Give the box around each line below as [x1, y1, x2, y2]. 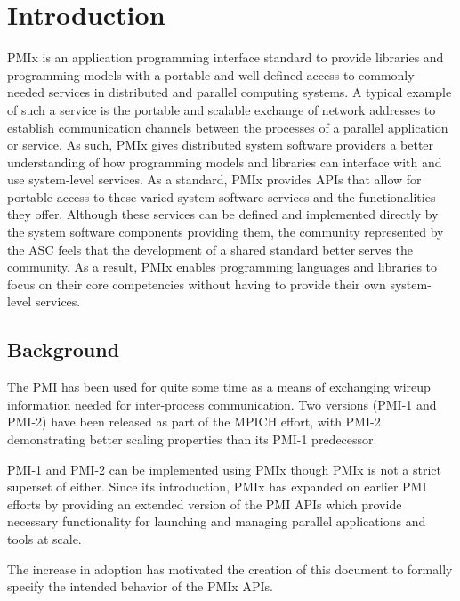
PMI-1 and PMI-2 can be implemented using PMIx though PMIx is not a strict [7, 459, 441, 478]
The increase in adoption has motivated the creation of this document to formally [7, 559, 453, 578]
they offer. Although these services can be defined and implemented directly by [7, 205, 439, 223]
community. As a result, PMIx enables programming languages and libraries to [7, 257, 438, 276]
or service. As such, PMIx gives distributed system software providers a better [7, 135, 434, 154]
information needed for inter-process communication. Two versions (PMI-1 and [7, 394, 437, 413]
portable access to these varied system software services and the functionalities [7, 187, 436, 206]
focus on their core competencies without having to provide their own [7, 274, 386, 293]
